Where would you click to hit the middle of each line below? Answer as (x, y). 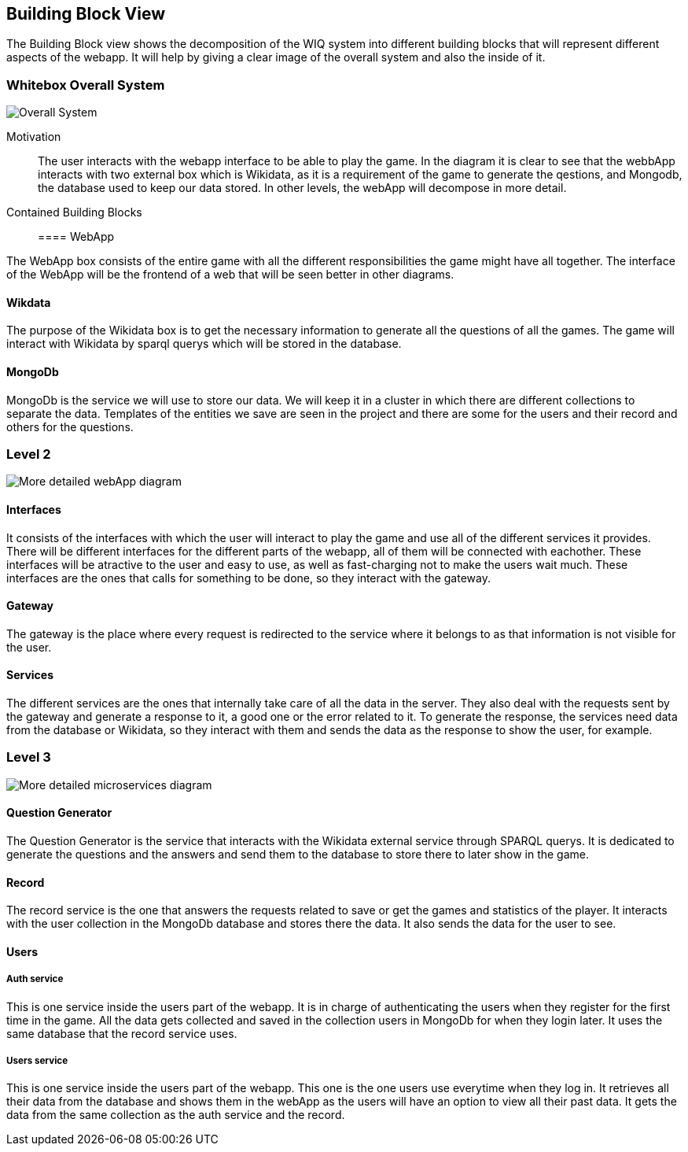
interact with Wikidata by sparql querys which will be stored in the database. (204, 344)
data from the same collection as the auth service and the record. (176, 1115)
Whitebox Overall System (86, 85)
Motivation (34, 137)
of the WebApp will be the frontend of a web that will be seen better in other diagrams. (230, 275)
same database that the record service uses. (122, 1033)
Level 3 (29, 757)
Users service (37, 1060)
